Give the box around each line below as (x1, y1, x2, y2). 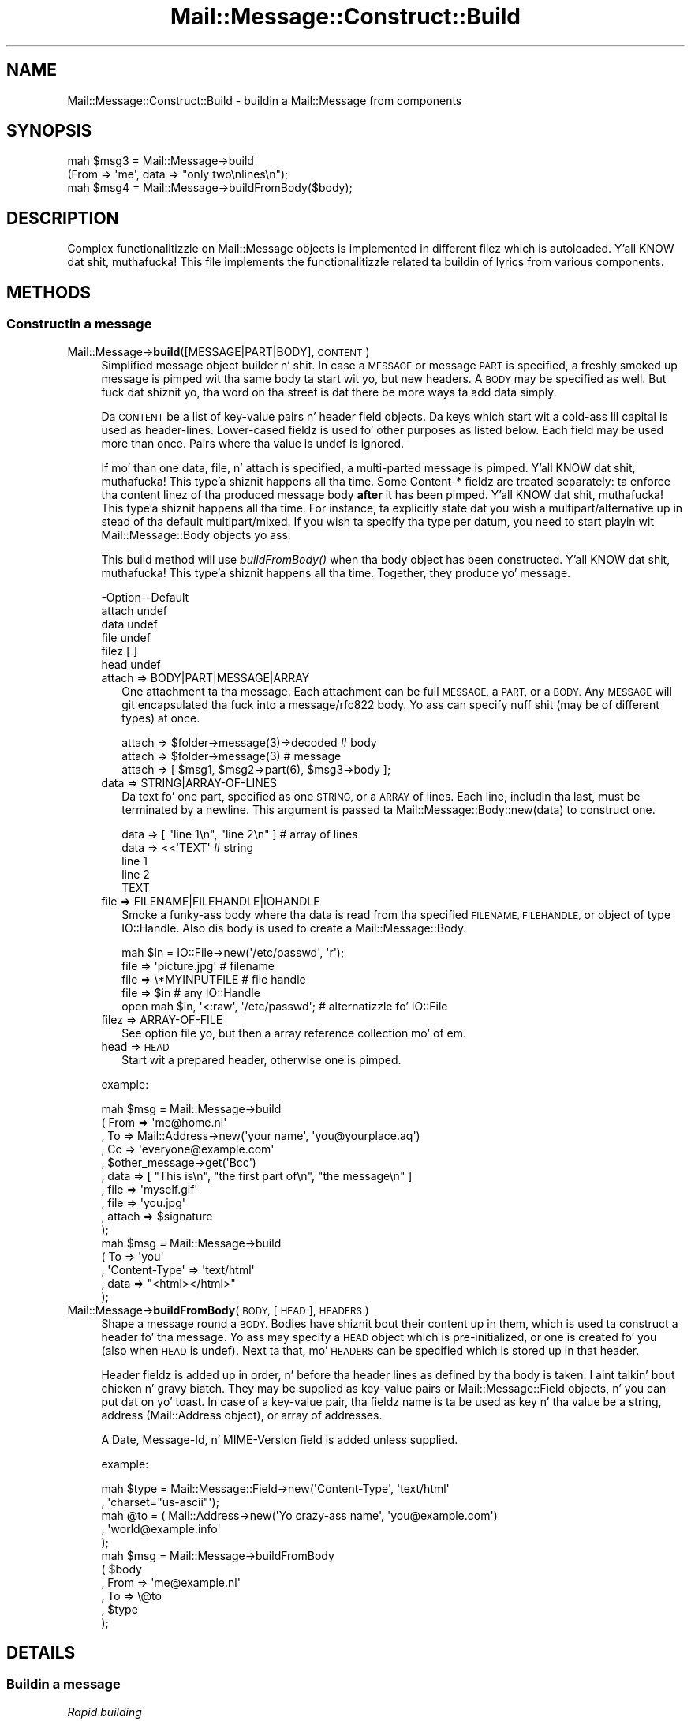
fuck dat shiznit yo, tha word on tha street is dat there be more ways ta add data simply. (101, 384, 557, 399)
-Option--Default (101, 590, 189, 604)
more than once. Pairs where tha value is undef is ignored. (101, 436, 405, 450)
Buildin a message (6, 1676, 121, 1693)
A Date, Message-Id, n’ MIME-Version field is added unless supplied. (101, 1432, 458, 1446)
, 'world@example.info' (101, 1521, 221, 1535)
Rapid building (67, 1704, 142, 1719)
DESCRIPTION (6, 208, 119, 228)
